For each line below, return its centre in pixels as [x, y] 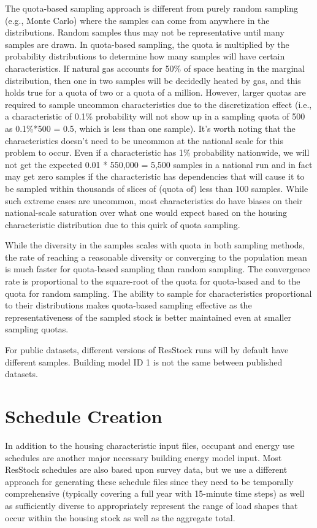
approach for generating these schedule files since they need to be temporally [149, 481]
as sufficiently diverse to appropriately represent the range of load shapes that [151, 505]
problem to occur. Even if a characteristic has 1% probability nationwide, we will [157, 152]
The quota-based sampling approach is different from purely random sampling [152, 8]
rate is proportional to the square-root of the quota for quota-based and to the [153, 281]
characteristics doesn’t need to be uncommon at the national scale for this [144, 140]
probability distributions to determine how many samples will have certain [145, 56]
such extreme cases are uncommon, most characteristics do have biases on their [154, 200]
